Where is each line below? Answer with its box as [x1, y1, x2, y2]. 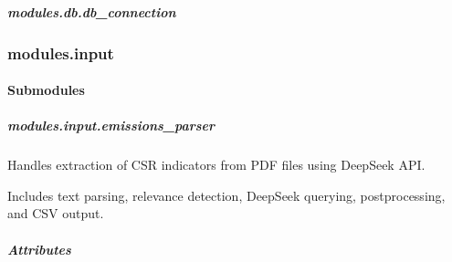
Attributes [7, 239, 71, 258]
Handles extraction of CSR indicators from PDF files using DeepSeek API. [7, 155, 426, 174]
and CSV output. [7, 204, 104, 223]
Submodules [7, 80, 85, 100]
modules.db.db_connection [7, 2, 176, 21]
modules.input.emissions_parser [7, 116, 215, 135]
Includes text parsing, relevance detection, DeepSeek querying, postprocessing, [7, 185, 446, 204]
